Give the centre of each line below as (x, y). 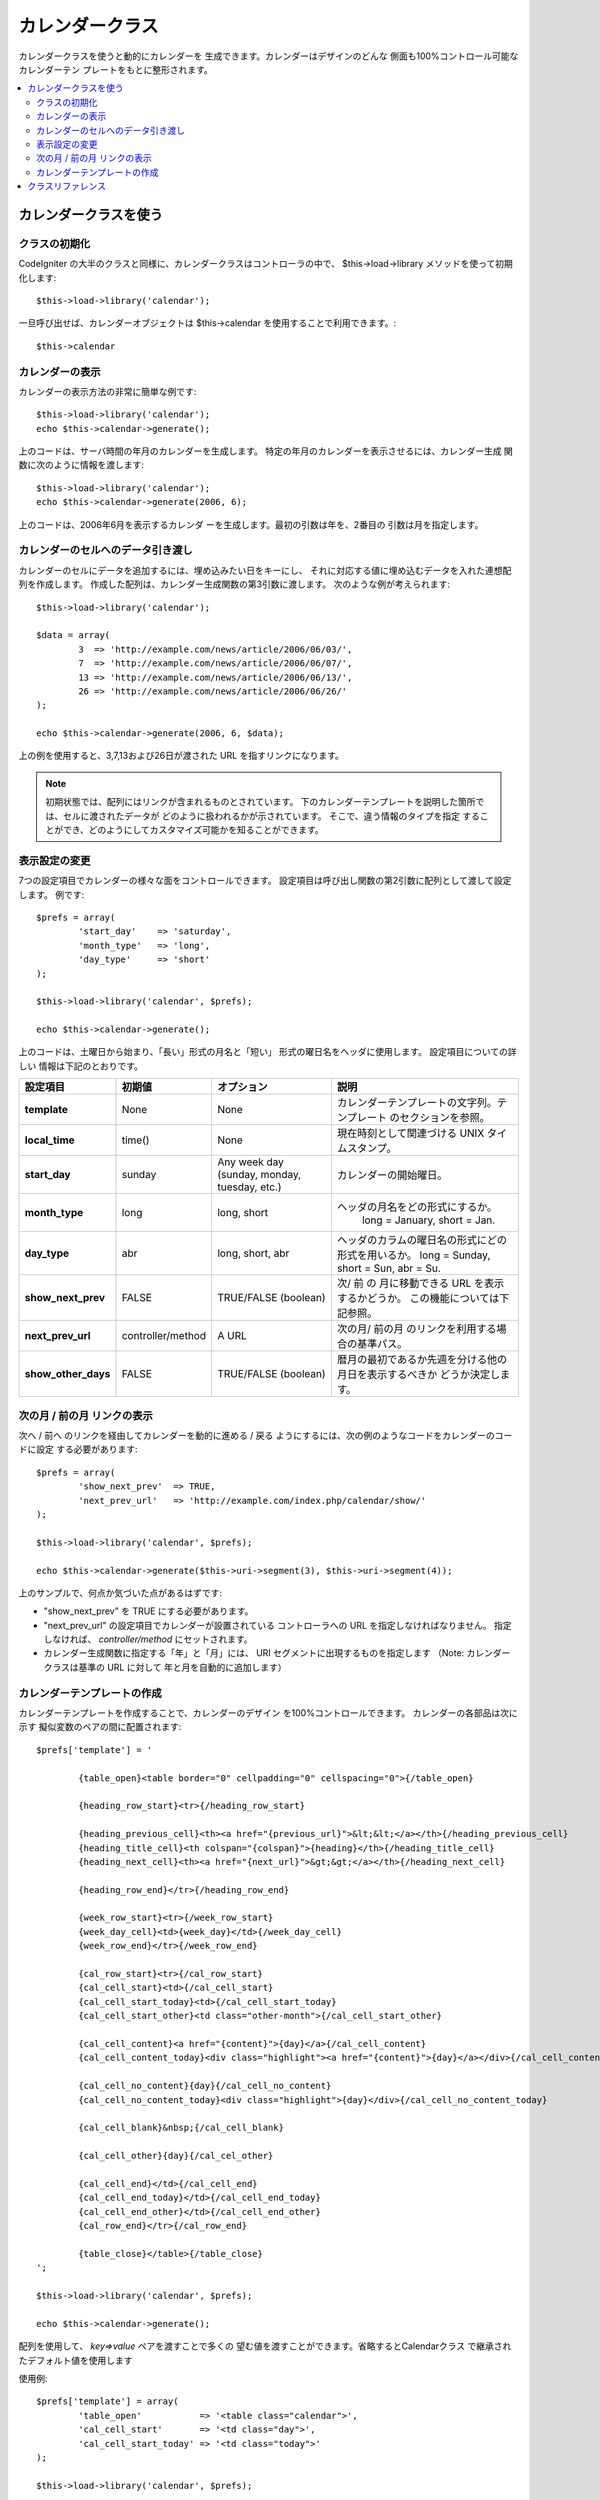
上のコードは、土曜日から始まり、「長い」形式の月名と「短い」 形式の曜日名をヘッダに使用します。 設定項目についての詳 (267, 1052)
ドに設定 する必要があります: (78, 1449)
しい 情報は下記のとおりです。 (81, 1066)
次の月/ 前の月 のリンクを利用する (416, 1329)
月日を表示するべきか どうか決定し (418, 1375)
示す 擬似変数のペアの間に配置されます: (100, 1727)
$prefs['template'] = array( (107, 2401)
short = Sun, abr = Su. (388, 1268)
